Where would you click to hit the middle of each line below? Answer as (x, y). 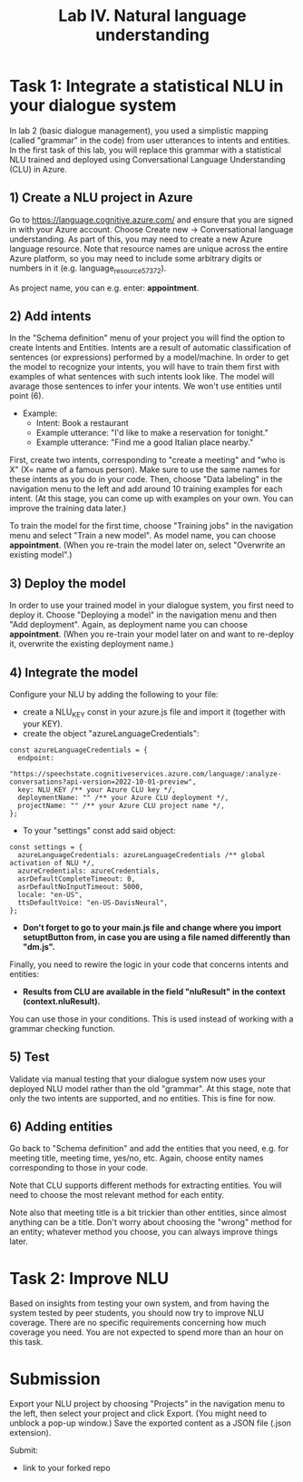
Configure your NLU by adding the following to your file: (114, 694)
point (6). (27, 396)
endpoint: (36, 758)
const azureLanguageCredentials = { (78, 750)
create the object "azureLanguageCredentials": (111, 733)
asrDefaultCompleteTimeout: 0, (77, 879)
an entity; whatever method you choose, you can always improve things (144, 1232)
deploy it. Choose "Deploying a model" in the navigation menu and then (143, 615)
